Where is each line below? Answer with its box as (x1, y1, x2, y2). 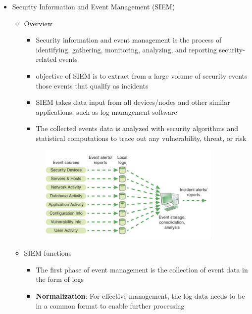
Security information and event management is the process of (36, 35, 222, 45)
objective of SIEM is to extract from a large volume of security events (36, 70, 248, 81)
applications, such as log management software (36, 106, 177, 117)
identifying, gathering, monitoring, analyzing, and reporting (36, 44, 217, 54)
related (36, 54, 57, 64)
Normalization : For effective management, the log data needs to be (36, 290, 245, 301)
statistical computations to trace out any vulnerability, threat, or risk (36, 133, 247, 143)
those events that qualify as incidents (36, 80, 149, 90)
